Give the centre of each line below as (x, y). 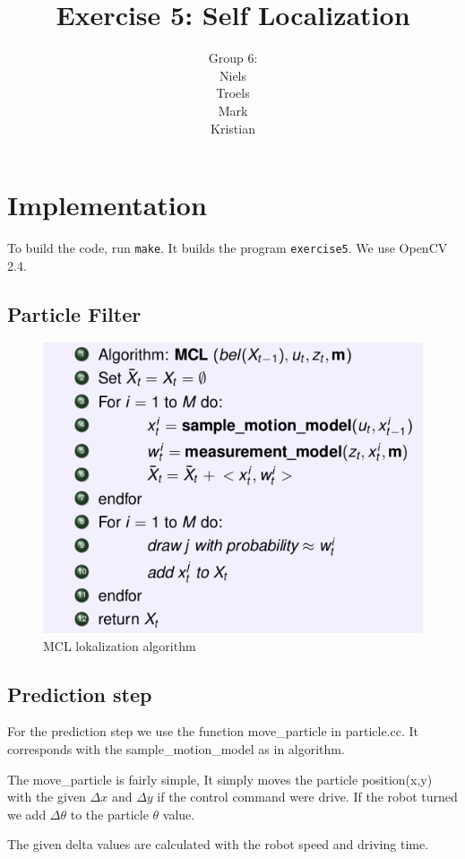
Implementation (107, 205)
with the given (47, 797)
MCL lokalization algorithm (120, 645)
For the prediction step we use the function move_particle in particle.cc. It (213, 731)
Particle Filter (74, 313)
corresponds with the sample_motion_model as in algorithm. (176, 748)
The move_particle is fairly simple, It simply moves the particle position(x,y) (220, 779)
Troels (233, 93)
